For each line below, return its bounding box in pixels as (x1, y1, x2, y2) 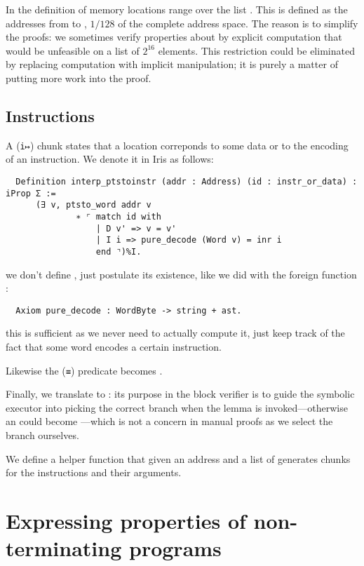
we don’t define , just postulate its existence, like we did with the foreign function (6, 267, 357, 281)
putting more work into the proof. (6, 70, 151, 85)
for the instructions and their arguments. (6, 465, 182, 480)
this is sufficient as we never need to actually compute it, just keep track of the (6, 325, 345, 340)
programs (129, 534, 222, 562)
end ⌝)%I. (95, 246, 142, 257)
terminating (6, 534, 122, 562)
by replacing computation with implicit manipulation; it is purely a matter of (6, 57, 338, 72)
